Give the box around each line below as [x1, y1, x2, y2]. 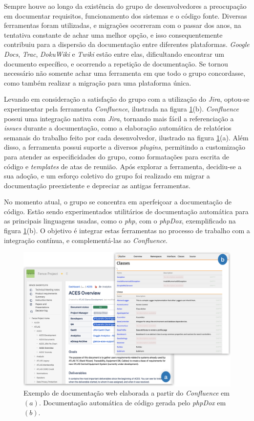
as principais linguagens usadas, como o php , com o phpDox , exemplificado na [4, 216, 236, 226]
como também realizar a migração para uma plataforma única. [4, 77, 191, 88]
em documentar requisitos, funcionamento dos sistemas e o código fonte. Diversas [4, 10, 247, 21]
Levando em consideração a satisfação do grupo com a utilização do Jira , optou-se [4, 94, 250, 104]
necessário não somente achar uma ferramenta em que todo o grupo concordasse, [4, 68, 246, 78]
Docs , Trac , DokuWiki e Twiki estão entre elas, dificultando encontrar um [4, 48, 224, 59]
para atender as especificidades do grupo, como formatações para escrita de [4, 151, 230, 161]
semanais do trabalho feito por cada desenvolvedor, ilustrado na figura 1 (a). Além [4, 132, 249, 142]
